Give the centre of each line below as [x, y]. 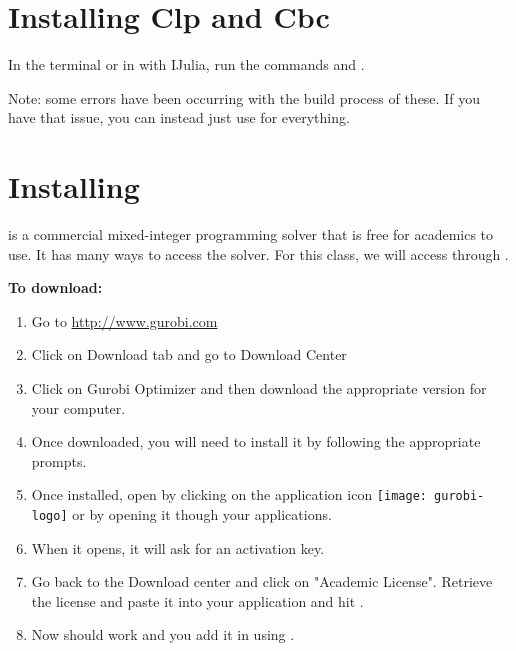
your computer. [78, 407]
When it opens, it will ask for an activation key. [178, 547]
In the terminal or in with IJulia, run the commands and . [186, 64]
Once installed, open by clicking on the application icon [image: [229, 494]
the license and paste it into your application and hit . [197, 600]
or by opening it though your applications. [202, 514]
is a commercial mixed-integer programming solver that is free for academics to [251, 234]
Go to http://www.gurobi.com [124, 320]
